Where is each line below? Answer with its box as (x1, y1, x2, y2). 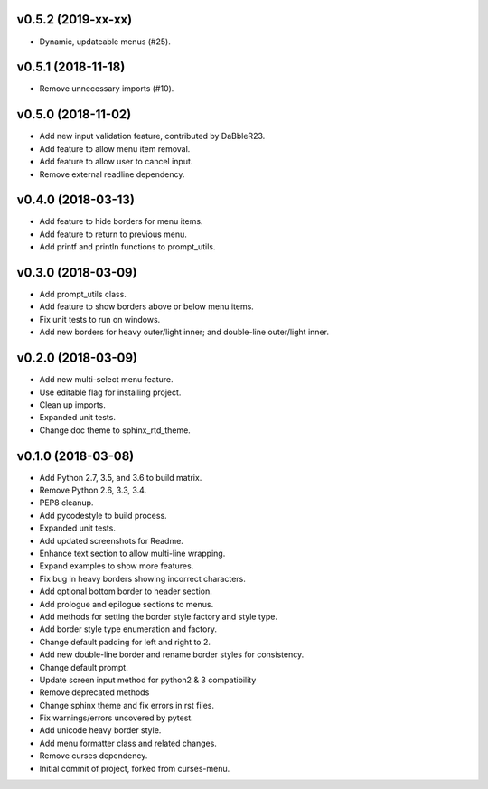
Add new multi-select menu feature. (39, 374, 174, 385)
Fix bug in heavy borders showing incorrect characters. (39, 573, 246, 584)
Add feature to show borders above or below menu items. (39, 301, 255, 312)
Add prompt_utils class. (39, 289, 127, 300)
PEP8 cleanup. (39, 497, 94, 508)
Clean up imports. (39, 399, 106, 410)
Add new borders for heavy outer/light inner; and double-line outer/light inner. (39, 326, 330, 338)
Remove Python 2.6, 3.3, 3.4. (39, 484, 147, 496)
